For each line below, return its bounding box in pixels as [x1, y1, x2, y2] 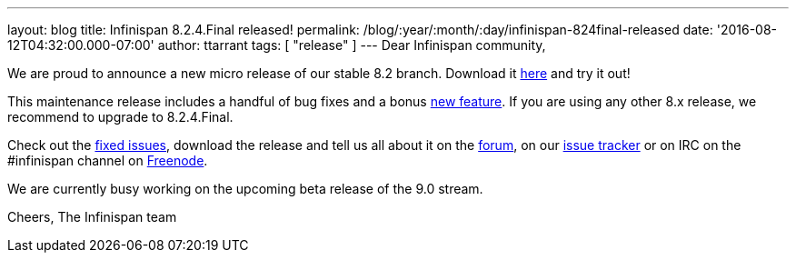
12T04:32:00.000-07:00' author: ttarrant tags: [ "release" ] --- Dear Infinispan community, [7, 37, 546, 53]
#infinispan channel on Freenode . [7, 153, 208, 168]
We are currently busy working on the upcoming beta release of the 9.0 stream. [7, 181, 483, 196]
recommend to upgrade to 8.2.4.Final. [7, 109, 234, 125]
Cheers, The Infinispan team [7, 209, 177, 225]
